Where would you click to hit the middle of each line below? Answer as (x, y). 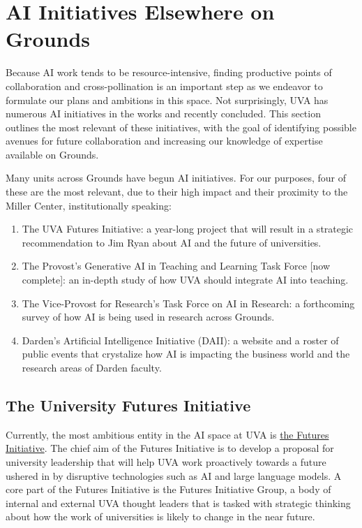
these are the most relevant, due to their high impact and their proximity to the (177, 192)
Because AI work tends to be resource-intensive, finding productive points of (169, 72)
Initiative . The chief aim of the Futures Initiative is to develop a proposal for (170, 448)
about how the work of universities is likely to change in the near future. (160, 516)
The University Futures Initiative (128, 405)
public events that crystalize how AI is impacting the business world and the (186, 354)
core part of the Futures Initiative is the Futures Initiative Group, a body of (168, 489)
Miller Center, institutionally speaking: (89, 205)
